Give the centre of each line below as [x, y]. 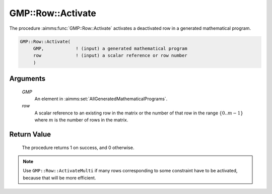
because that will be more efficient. [59, 178]
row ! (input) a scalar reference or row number [110, 56]
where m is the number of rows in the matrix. [81, 120]
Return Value [30, 134]
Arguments [27, 79]
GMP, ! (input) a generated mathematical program [110, 48]
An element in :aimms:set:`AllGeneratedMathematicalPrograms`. [101, 99]
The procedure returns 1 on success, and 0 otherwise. [78, 147]
